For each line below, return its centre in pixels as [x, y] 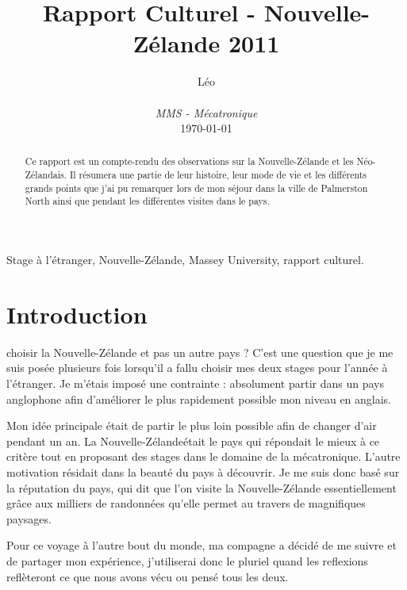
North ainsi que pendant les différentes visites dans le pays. [147, 201]
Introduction [77, 314]
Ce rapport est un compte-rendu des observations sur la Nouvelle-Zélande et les [189, 161]
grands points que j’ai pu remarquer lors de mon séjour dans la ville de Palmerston [196, 188]
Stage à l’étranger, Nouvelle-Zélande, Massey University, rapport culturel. [185, 260]
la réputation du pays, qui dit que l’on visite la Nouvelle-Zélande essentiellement [202, 487]
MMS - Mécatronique [206, 112]
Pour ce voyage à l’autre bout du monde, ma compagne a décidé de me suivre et [202, 545]
